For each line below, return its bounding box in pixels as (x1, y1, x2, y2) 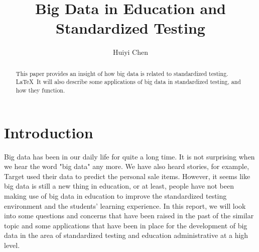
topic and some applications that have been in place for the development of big (4, 220, 247, 230)
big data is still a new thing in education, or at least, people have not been (4, 181, 234, 191)
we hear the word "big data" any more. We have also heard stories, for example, (4, 161, 249, 172)
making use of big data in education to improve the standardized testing (4, 190, 227, 201)
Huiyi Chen (112, 47, 148, 57)
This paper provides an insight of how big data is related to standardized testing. (16, 69, 228, 77)
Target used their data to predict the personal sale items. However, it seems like (4, 171, 250, 181)
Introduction (4, 122, 93, 142)
